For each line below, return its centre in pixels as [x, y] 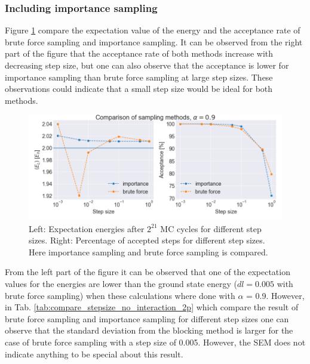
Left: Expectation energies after [87, 228]
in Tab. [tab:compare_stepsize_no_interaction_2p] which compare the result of [152, 307]
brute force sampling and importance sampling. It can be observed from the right [154, 41]
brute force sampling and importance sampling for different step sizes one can [147, 318]
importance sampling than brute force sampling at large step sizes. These [139, 77]
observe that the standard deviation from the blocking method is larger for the [149, 330]
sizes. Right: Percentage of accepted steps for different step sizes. [147, 240]
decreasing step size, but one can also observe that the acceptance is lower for [147, 65]
